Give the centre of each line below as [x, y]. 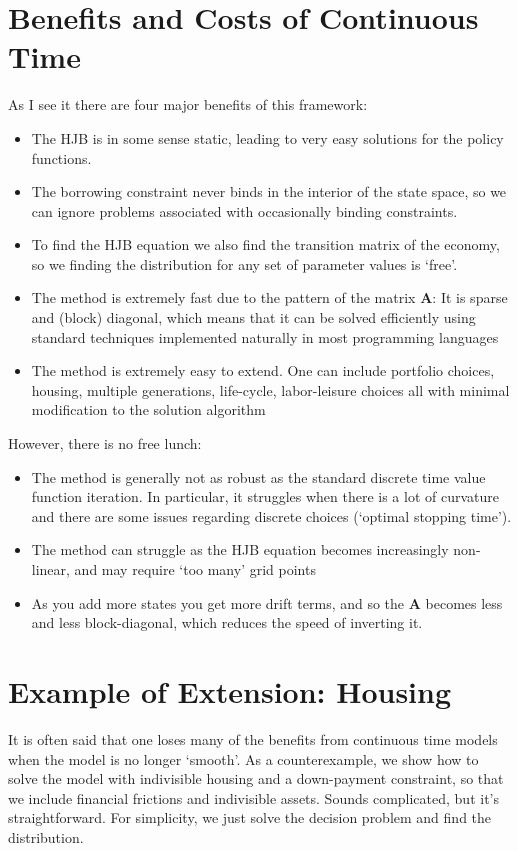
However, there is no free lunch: [105, 443]
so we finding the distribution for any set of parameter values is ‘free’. [244, 263]
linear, [50, 569]
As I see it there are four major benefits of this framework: [188, 104]
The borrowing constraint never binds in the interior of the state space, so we [269, 191]
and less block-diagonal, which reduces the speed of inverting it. [227, 622]
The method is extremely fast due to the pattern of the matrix [223, 297]
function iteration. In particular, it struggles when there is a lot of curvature [265, 496]
